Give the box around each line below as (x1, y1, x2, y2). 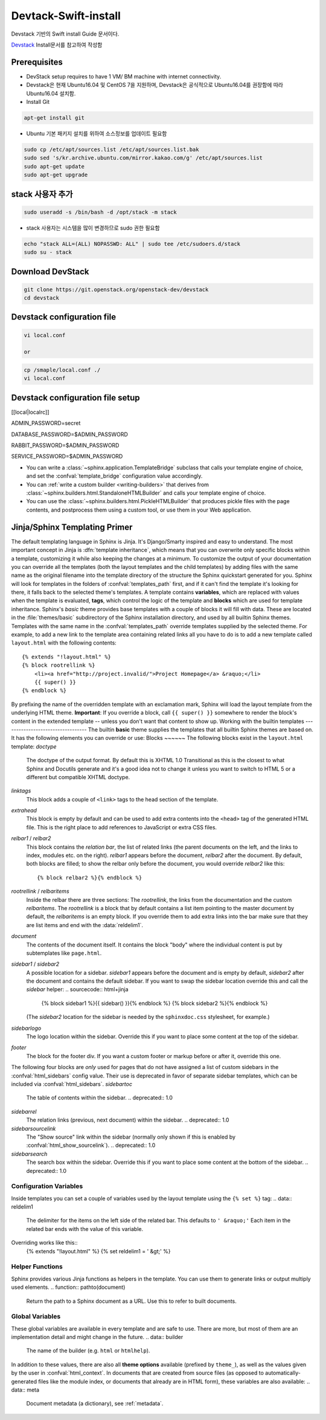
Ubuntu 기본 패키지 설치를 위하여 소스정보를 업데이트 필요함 (26, 130, 167, 137)
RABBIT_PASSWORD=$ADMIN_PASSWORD (11, 442, 120, 449)
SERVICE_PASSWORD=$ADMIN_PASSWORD (11, 453, 123, 460)
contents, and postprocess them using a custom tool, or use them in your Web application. (26, 506, 252, 513)
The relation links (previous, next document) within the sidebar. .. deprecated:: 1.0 (26, 1116, 229, 1123)
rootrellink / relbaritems (11, 888, 69, 895)
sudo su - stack (24, 249, 72, 256)
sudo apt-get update (24, 163, 85, 170)
